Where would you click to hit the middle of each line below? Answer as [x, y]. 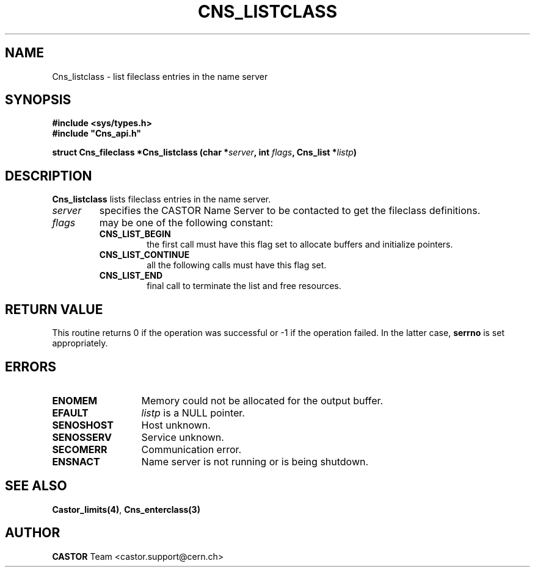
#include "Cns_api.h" [97, 134]
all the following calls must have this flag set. [237, 265]
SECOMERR [80, 449]
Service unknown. [183, 437]
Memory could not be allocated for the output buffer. [262, 400]
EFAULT [70, 413]
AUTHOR [33, 533]
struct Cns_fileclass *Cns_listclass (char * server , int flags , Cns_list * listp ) [205, 152]
